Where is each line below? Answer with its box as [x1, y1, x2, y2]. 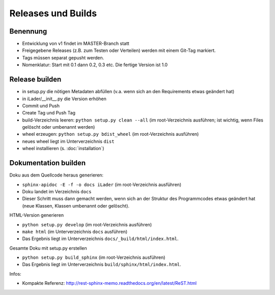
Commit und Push [22, 102, 60, 109]
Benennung [9, 27, 47, 36]
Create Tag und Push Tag [22, 110, 76, 116]
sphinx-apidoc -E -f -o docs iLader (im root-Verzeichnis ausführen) [22, 181, 182, 188]
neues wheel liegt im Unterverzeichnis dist [22, 138, 115, 144]
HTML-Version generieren [9, 212, 64, 218]
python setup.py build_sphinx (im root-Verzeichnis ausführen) [22, 254, 166, 260]
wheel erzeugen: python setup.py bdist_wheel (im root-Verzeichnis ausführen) [22, 131, 199, 137]
